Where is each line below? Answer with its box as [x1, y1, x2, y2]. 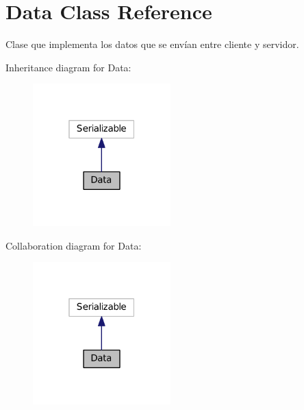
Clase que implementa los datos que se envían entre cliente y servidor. [5, 37, 299, 51]
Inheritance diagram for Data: [5, 60, 131, 74]
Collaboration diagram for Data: [5, 238, 142, 252]
